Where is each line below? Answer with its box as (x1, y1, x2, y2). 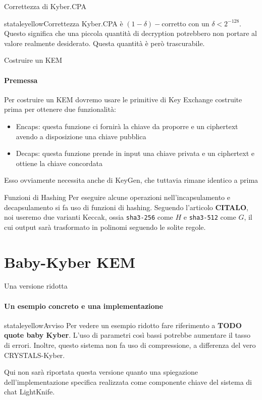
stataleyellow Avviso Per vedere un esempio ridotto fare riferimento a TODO (4, 319, 242, 330)
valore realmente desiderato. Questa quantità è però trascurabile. (4, 37, 205, 48)
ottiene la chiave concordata (16, 157, 102, 168)
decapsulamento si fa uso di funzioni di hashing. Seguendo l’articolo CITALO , (4, 202, 248, 212)
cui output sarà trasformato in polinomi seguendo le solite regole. (4, 221, 206, 232)
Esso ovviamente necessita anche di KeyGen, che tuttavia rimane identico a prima (4, 175, 258, 185)
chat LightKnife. (4, 386, 55, 397)
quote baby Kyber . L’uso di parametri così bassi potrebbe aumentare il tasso (4, 330, 250, 340)
